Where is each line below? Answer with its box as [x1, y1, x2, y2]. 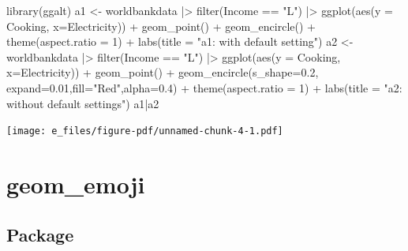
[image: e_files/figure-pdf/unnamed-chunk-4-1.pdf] [6, 126, 283, 137]
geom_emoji [6, 168, 145, 200]
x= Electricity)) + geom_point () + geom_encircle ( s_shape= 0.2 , [6, 64, 319, 81]
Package [6, 222, 74, 246]
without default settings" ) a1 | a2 [6, 95, 159, 111]
